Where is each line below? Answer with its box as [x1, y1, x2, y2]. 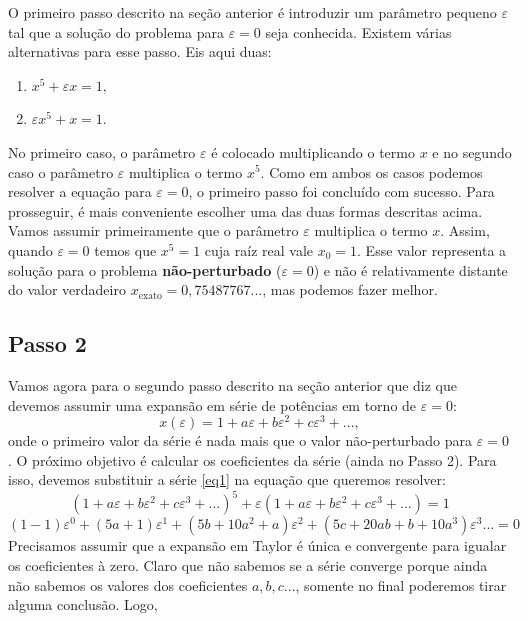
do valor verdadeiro [8, 279, 126, 300]
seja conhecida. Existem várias [265, 21, 452, 42]
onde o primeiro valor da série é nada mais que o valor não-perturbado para [8, 430, 473, 451]
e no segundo [432, 141, 512, 162]
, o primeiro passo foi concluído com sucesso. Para [188, 181, 495, 202]
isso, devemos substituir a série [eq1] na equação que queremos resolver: [8, 469, 446, 490]
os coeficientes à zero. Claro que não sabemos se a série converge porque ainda [8, 555, 488, 576]
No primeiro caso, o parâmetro [8, 141, 196, 162]
